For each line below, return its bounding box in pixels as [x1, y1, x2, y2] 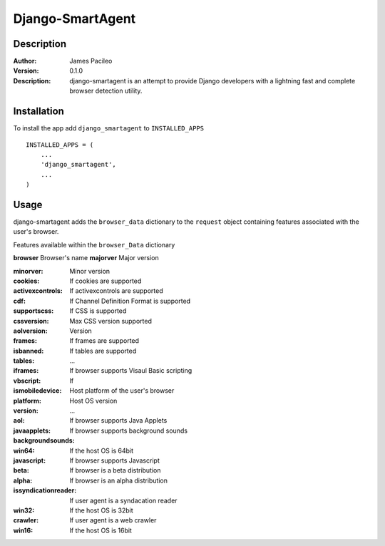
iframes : [13, 366, 39, 375]
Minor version [69, 267, 111, 275]
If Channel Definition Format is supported [69, 297, 191, 305]
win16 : [13, 526, 34, 535]
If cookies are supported [69, 277, 142, 285]
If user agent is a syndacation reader [69, 496, 178, 505]
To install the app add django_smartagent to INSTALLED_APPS [13, 124, 205, 133]
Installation [13, 105, 64, 118]
